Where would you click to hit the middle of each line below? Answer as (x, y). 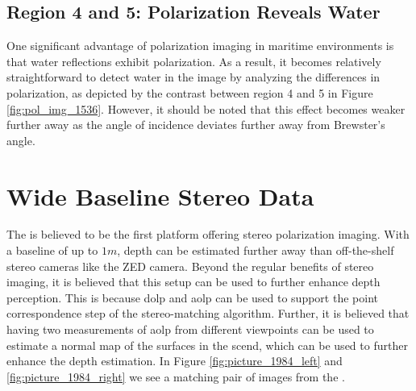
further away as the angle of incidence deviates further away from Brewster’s (196, 125)
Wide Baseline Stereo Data (160, 195)
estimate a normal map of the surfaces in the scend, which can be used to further (207, 345)
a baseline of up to (52, 250)
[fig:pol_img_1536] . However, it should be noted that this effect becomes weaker (206, 108)
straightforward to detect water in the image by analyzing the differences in (193, 77)
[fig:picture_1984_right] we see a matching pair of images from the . (176, 376)
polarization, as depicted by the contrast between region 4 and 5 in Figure (190, 92)
